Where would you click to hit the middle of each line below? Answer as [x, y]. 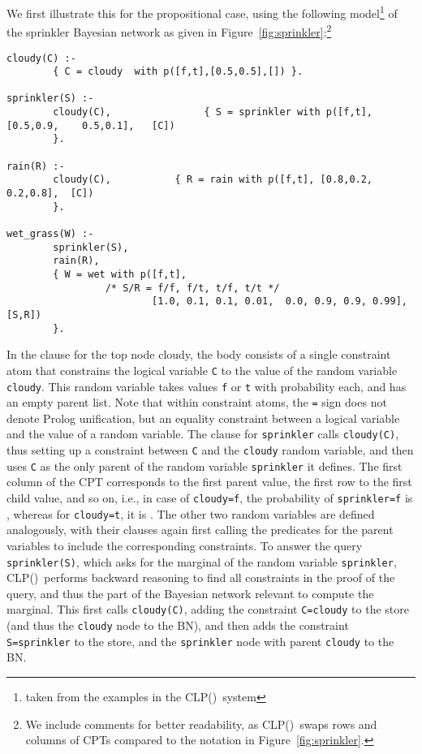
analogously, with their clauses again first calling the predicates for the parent [200, 530]
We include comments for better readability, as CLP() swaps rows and [201, 724]
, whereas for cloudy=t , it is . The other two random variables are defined [191, 513]
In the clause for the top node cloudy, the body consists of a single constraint [199, 354]
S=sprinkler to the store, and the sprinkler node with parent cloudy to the [200, 641]
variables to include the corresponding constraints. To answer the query [185, 545]
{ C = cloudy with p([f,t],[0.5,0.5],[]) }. [178, 72]
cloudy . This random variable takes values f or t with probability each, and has [207, 386]
